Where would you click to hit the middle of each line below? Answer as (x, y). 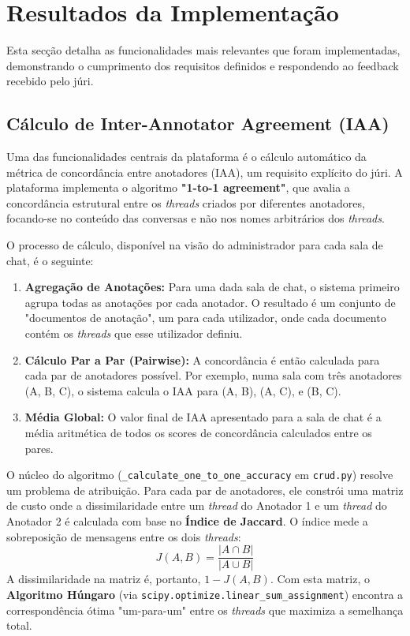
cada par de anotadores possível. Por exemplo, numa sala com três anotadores (213, 375)
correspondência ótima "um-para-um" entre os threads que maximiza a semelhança (205, 610)
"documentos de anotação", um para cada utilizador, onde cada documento (205, 318)
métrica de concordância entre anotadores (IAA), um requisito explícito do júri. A (205, 172)
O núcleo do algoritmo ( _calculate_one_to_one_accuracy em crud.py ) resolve (200, 475)
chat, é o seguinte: (50, 260)
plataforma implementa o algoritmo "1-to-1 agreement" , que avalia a (178, 187)
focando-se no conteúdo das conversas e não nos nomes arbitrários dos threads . (196, 218)
